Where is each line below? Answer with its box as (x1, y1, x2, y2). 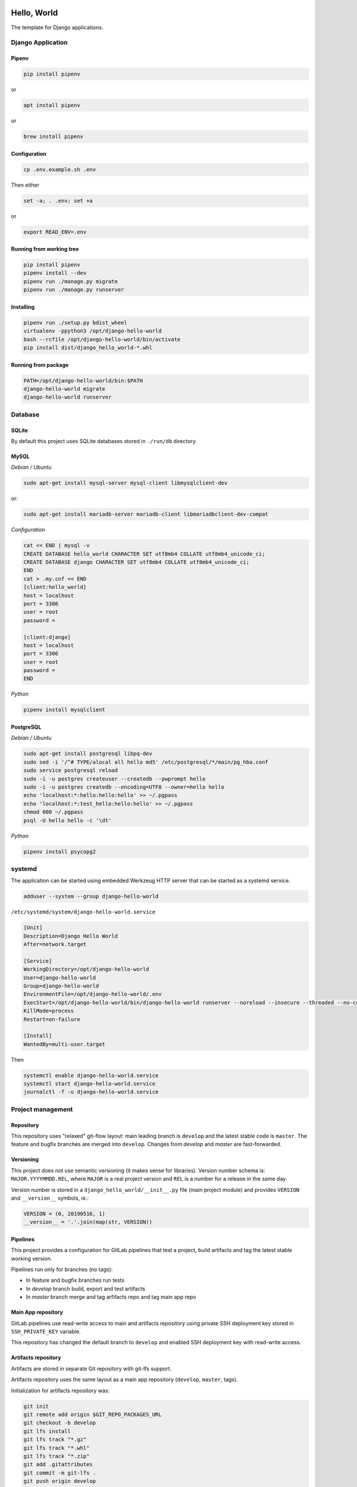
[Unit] (23, 924, 43, 931)
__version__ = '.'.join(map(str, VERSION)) (23, 1219, 153, 1225)
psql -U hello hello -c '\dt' (23, 817, 112, 824)
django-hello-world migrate (23, 385, 105, 392)
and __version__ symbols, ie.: (11, 1194, 89, 1201)
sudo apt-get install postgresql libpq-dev (23, 750, 153, 757)
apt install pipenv (23, 102, 80, 109)
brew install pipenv (23, 133, 83, 140)
